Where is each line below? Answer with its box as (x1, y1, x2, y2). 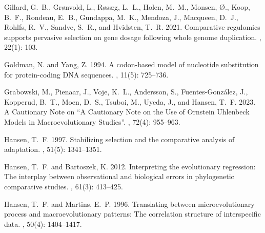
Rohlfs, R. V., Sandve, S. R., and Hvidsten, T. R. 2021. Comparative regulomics (4, 22, 260, 32)
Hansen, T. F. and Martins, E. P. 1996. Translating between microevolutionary (4, 198, 255, 209)
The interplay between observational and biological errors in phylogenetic (4, 171, 234, 182)
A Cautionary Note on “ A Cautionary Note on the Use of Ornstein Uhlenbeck (4, 106, 250, 117)
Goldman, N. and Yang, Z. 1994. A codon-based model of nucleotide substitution (4, 59, 259, 69)
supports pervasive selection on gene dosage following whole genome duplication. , (4, 31, 261, 42)
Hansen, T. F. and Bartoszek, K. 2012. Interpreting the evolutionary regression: (4, 161, 256, 171)
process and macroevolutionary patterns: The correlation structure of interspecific (4, 208, 261, 219)
